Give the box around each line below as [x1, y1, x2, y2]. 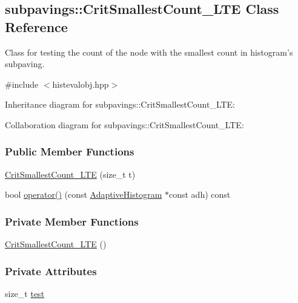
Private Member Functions [5, 213, 139, 229]
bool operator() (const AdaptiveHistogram [5, 188, 162, 201]
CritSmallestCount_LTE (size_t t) [5, 168, 136, 180]
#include [5, 77, 39, 90]
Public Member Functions [5, 144, 134, 159]
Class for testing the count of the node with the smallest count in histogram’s [5, 45, 293, 58]
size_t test [5, 287, 45, 299]
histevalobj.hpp [52, 77, 109, 90]
